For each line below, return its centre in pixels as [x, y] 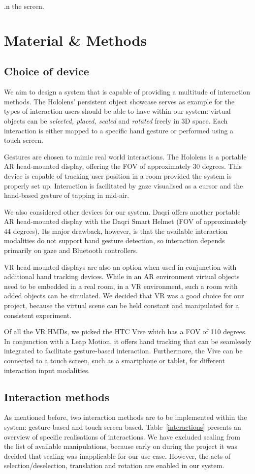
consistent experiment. [38, 315]
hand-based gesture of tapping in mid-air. [67, 195]
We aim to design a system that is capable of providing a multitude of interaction [127, 92]
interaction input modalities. [47, 370]
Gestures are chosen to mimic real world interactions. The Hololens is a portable [125, 156]
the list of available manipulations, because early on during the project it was [121, 446]
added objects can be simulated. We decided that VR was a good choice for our [124, 296]
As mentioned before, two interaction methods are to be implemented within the [126, 417]
